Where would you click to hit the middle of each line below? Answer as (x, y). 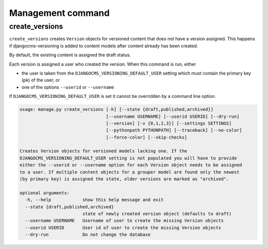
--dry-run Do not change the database (88, 235)
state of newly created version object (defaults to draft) (157, 213)
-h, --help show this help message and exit (94, 200)
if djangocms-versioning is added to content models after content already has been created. (103, 46)
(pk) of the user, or (41, 80)
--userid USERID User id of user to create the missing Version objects (123, 228)
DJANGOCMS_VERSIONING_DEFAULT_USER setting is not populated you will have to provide (128, 158)
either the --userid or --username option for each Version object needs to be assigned (131, 165)
